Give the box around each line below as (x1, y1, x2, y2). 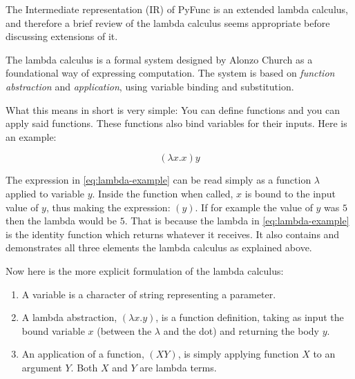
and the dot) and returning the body (163, 323, 319, 338)
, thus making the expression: (46, 200, 171, 214)
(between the (97, 323, 152, 338)
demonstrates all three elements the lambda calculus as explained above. (6, 240, 312, 255)
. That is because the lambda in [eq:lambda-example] (124, 213, 349, 228)
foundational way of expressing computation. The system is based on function (6, 66, 335, 80)
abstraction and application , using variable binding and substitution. (6, 79, 294, 93)
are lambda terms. (140, 360, 217, 374)
